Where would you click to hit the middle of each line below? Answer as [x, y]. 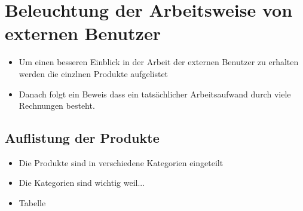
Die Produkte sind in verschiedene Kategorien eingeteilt [121, 162]
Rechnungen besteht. [57, 105]
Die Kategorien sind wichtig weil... [82, 183]
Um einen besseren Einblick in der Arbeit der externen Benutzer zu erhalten [159, 62]
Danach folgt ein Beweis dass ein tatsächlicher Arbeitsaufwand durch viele [155, 94]
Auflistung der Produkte [82, 138]
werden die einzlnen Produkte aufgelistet [94, 73]
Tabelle [32, 203]
